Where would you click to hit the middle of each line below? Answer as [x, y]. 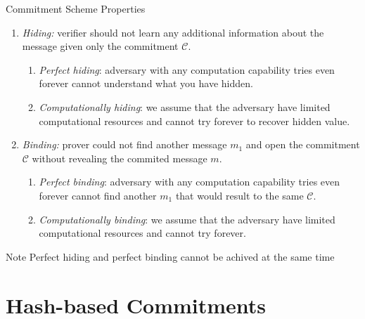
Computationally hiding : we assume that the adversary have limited [185, 106]
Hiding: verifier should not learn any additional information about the [173, 32]
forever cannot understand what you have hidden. [146, 83]
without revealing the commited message [120, 158]
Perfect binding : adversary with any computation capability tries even [190, 182]
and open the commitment [303, 144]
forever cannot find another [98, 195]
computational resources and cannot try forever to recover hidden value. [194, 121]
